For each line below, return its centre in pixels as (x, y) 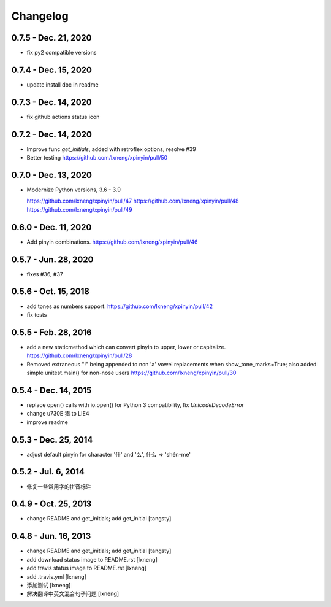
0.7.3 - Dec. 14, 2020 (51, 102)
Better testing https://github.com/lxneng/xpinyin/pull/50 (97, 158)
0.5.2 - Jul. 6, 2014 (48, 472)
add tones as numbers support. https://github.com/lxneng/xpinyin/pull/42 (120, 306)
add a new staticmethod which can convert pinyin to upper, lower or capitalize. (126, 347)
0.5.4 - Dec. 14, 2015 (51, 390)
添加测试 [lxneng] (49, 585)
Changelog (40, 16)
